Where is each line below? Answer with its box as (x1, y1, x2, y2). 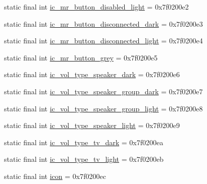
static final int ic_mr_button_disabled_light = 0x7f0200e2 (4, 2, 189, 12)
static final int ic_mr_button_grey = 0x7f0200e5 (4, 52, 158, 63)
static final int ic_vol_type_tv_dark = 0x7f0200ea (4, 137, 164, 147)
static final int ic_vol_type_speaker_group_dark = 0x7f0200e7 (4, 86, 203, 96)
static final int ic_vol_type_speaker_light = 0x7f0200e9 (4, 120, 180, 131)
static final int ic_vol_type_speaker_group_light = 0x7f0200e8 (4, 103, 203, 113)
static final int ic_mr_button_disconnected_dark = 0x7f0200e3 (4, 18, 203, 29)
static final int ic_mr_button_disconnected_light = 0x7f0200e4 (4, 35, 203, 46)
